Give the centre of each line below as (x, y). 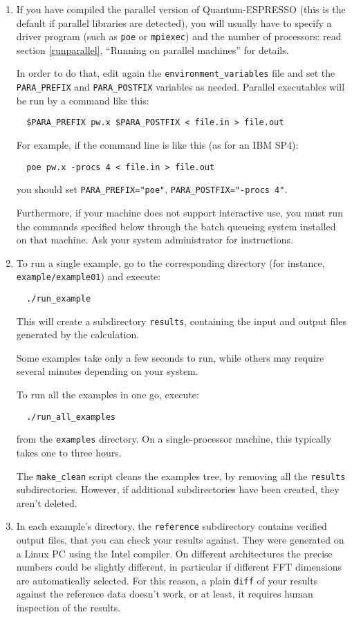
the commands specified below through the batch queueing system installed (176, 226)
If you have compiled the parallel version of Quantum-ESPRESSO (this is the (181, 9)
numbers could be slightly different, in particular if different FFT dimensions (179, 567)
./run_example (59, 298)
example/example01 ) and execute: (89, 276)
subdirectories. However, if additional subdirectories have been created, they (178, 489)
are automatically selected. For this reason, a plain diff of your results (167, 580)
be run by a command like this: (83, 100)
